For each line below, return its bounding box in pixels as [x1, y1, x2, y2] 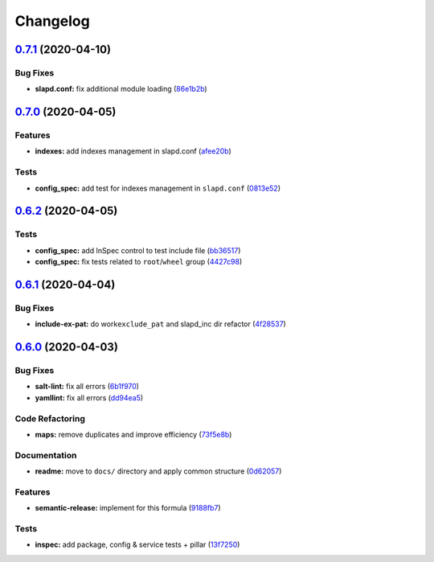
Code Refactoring [14, 412, 86, 424]
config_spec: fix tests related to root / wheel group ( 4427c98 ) [35, 257, 243, 267]
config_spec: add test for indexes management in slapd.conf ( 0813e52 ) [35, 183, 281, 193]
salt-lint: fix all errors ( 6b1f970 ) [35, 382, 140, 392]
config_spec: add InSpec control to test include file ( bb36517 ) [35, 245, 241, 255]
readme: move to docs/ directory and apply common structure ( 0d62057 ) [35, 466, 282, 476]
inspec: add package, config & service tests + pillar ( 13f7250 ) [35, 539, 240, 550]
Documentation [14, 449, 77, 461]
